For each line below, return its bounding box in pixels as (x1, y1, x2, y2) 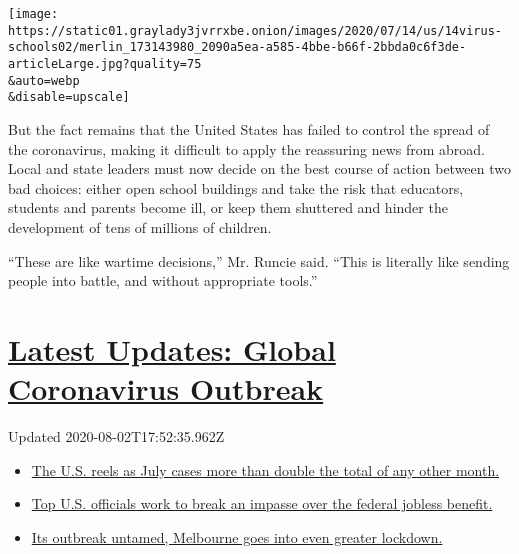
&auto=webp (8, 73, 80, 88)
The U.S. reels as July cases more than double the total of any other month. (31, 459, 500, 480)
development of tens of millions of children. (8, 216, 272, 237)
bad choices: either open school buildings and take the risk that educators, (8, 177, 464, 198)
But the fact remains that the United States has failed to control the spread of (8, 118, 490, 139)
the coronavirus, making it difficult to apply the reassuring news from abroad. (8, 138, 485, 159)
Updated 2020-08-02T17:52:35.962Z (8, 426, 225, 446)
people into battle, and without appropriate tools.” (8, 270, 318, 291)
